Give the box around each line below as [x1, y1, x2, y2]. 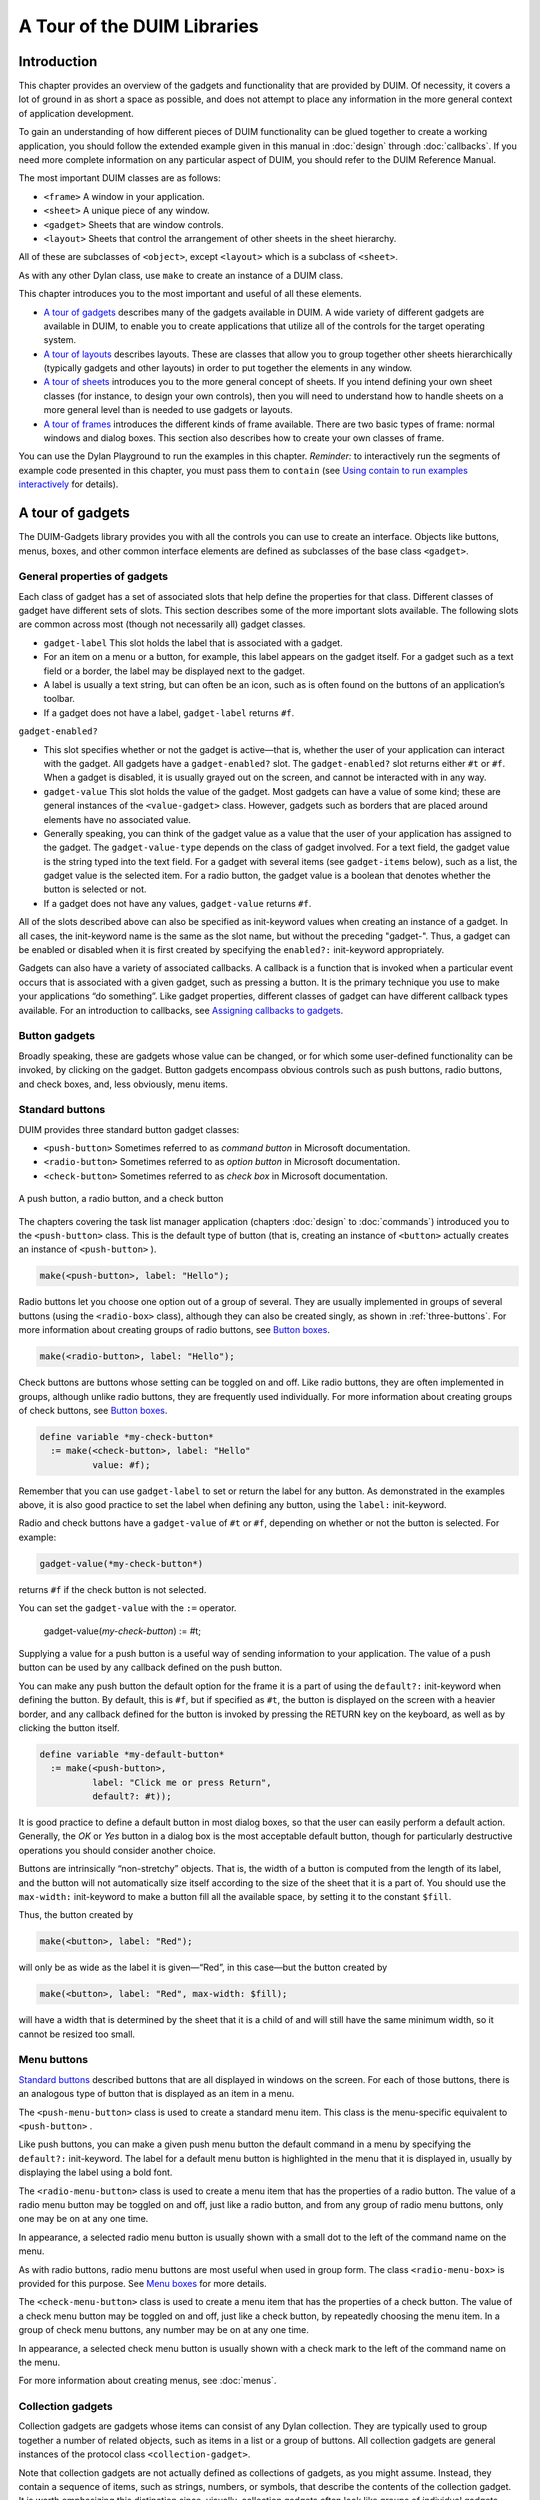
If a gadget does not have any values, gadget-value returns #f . [43, 897, 312, 909]
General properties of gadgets [18, 570, 169, 584]
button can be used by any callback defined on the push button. [18, 1661, 283, 1674]
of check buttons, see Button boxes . [18, 1404, 168, 1416]
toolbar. [43, 693, 75, 705]
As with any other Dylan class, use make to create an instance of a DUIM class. [18, 269, 344, 281]
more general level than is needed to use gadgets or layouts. [43, 404, 294, 416]
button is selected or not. [43, 883, 147, 895]
